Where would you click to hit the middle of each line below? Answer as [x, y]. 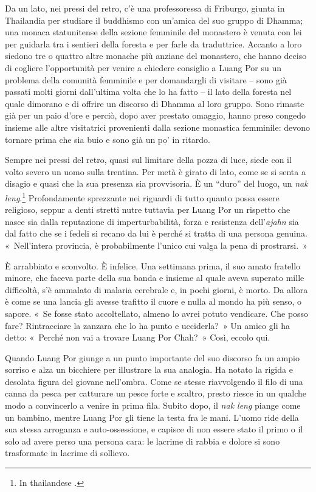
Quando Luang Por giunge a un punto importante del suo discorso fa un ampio [152, 357]
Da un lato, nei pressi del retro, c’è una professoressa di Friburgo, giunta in [145, 8]
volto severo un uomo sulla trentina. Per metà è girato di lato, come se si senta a [155, 171]
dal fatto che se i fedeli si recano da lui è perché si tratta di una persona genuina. [156, 233]
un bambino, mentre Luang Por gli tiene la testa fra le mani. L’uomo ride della [152, 417]
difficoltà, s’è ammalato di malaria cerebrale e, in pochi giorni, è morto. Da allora [156, 289]
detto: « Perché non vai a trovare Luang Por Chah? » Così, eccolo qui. [138, 337]
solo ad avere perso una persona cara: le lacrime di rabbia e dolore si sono [143, 441]
